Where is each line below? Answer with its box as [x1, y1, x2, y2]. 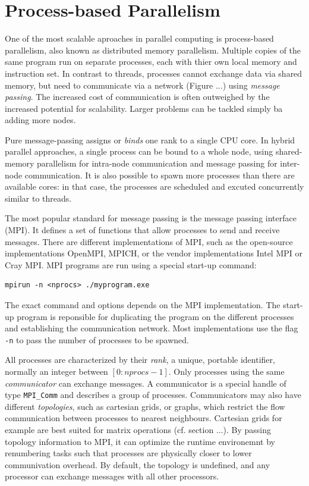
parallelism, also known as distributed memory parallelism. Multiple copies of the [5, 43, 301, 56]
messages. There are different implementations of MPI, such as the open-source [5, 235, 293, 247]
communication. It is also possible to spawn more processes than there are [24, 168, 295, 181]
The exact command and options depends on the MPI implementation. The [5, 299, 280, 311]
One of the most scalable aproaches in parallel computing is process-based [5, 32, 274, 45]
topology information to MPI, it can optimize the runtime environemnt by [5, 435, 275, 447]
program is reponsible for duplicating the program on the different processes [17, 310, 294, 322]
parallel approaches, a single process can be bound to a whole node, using [5, 145, 273, 158]
